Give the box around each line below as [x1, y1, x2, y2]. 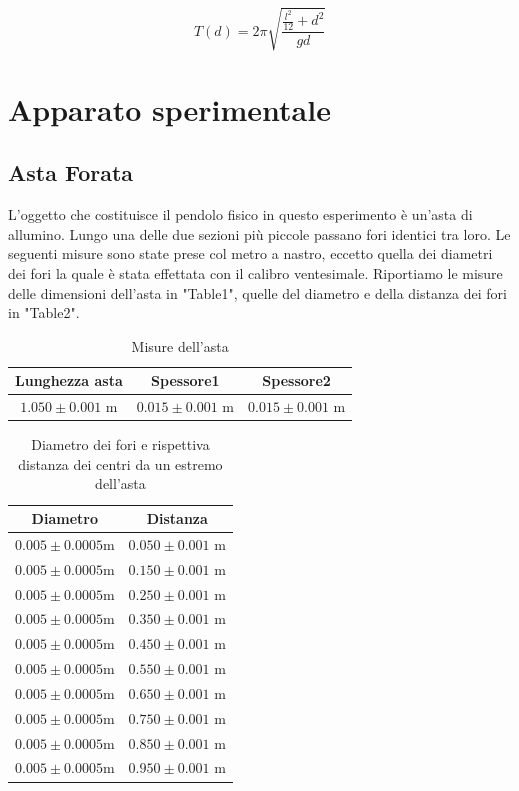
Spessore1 [151, 370, 220, 391]
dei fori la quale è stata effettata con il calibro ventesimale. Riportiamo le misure [8, 262, 503, 283]
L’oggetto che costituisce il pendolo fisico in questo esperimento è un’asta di [8, 204, 473, 225]
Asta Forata [8, 157, 134, 188]
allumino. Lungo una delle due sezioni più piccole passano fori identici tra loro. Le [8, 223, 511, 244]
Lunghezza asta [15, 370, 123, 391]
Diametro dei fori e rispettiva [31, 434, 210, 455]
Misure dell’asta [131, 335, 229, 356]
